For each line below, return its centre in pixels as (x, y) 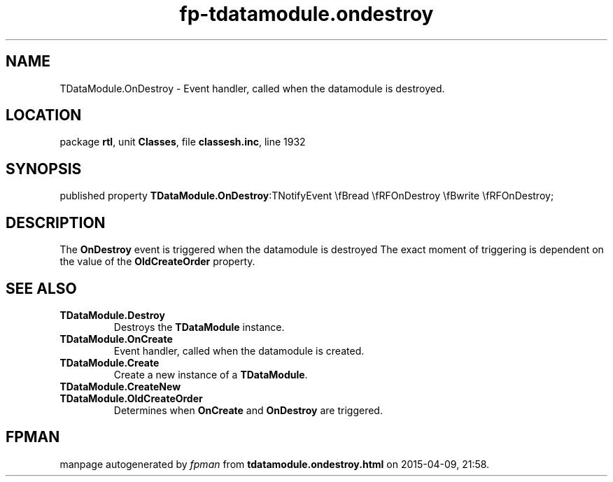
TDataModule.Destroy (112, 315)
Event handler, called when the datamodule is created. (239, 350)
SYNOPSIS (44, 169)
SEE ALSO (41, 288)
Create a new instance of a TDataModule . (211, 374)
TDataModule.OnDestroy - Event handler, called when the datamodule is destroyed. (252, 88)
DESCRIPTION (56, 222)
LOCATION (44, 115)
